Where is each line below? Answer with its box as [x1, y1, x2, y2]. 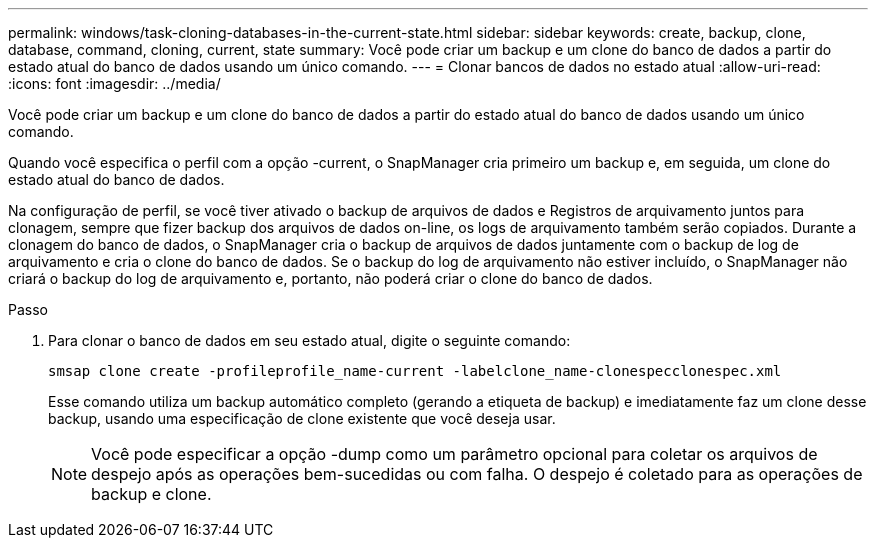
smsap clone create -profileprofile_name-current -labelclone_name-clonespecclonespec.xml [48, 363, 782, 379]
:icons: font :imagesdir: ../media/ [8, 75, 221, 92]
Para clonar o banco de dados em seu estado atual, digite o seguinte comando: [48, 332, 571, 349]
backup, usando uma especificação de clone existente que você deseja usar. [48, 410, 556, 427]
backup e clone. [91, 484, 212, 504]
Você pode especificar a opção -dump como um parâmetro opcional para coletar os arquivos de [91, 444, 818, 464]
